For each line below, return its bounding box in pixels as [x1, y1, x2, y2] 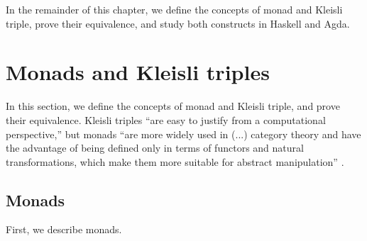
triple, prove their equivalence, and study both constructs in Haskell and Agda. [6, 16, 350, 30]
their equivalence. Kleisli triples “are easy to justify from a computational [6, 112, 326, 127]
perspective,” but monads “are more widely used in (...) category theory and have [6, 126, 361, 141]
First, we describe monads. [6, 222, 122, 237]
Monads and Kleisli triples [6, 57, 270, 86]
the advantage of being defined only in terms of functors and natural [6, 140, 304, 155]
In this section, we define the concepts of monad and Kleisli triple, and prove [6, 99, 340, 113]
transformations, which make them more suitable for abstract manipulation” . [6, 154, 344, 169]
